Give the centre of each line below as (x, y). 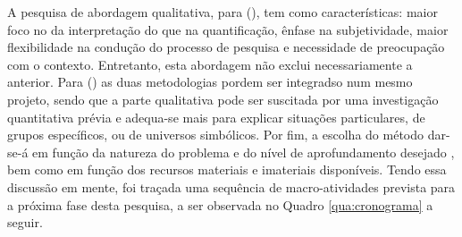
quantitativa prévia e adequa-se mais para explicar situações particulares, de (216, 117)
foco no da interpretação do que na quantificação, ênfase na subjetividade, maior (228, 29)
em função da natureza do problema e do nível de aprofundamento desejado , (244, 152)
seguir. (25, 222)
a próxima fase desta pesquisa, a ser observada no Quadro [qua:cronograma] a (220, 204)
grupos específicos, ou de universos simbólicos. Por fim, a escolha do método (216, 135)
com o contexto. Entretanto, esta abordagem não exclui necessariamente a (210, 64)
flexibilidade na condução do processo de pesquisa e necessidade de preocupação (226, 47)
